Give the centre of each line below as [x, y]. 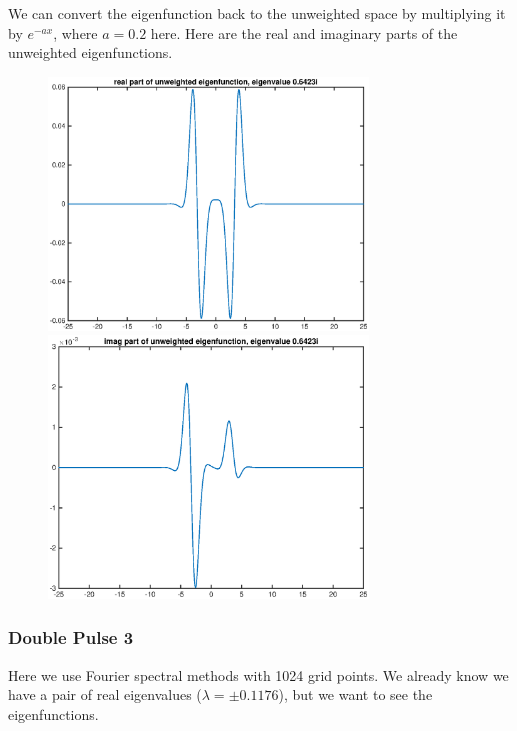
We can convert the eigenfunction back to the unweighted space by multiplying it [257, 13]
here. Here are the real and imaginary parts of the [304, 32]
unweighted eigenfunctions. [90, 52]
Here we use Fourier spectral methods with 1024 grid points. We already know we [258, 674]
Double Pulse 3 [71, 637]
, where [75, 32]
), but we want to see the [355, 694]
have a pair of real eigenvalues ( [105, 694]
